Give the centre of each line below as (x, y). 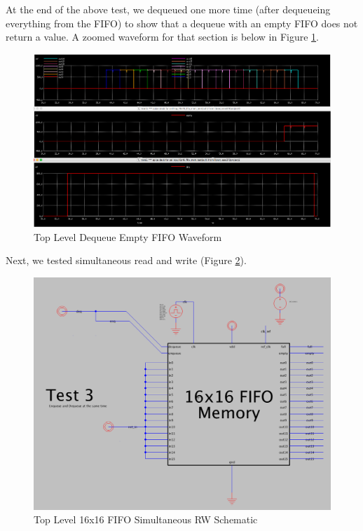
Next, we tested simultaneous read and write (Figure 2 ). (126, 260)
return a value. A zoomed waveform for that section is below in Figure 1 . (162, 37)
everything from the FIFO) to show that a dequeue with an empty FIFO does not (182, 23)
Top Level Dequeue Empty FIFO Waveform (128, 236)
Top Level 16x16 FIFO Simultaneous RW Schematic (146, 519)
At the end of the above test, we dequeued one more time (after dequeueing (168, 9)
